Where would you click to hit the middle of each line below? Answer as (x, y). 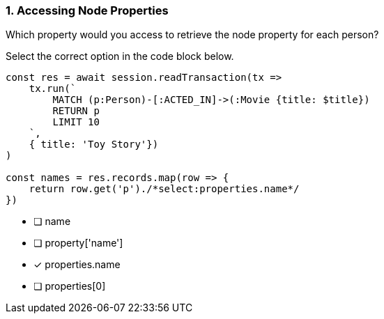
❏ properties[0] (70, 286)
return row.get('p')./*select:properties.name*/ (164, 189)
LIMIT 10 (76, 122)
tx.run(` (53, 89)
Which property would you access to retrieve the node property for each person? (192, 35)
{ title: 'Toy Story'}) (94, 145)
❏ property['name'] (78, 243)
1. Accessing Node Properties (87, 10)
